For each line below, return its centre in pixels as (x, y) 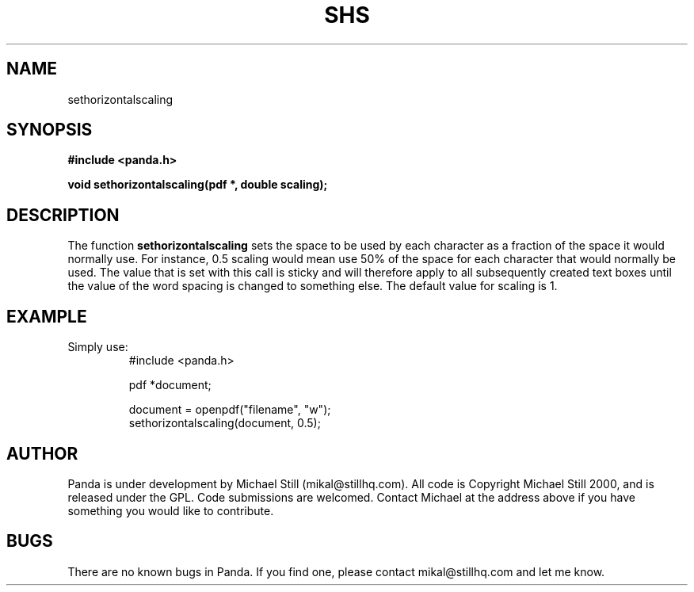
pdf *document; (170, 385)
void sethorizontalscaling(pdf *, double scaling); (198, 185)
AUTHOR (42, 453)
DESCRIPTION (63, 215)
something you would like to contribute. (171, 510)
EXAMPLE (47, 316)
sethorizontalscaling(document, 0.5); (225, 423)
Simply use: (98, 347)
